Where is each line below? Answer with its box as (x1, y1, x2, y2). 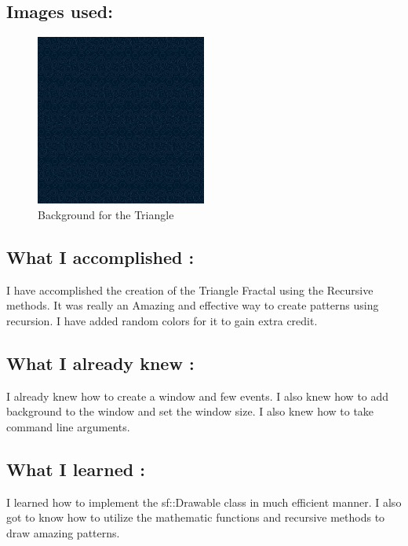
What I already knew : (6, 350, 195, 375)
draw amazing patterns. (6, 524, 120, 541)
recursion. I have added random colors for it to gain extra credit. (6, 312, 318, 328)
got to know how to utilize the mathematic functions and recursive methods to (6, 509, 385, 526)
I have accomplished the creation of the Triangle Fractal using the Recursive (6, 281, 373, 298)
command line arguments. (6, 418, 130, 434)
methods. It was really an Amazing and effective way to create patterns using (6, 297, 379, 313)
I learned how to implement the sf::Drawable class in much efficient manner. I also (6, 493, 402, 510)
